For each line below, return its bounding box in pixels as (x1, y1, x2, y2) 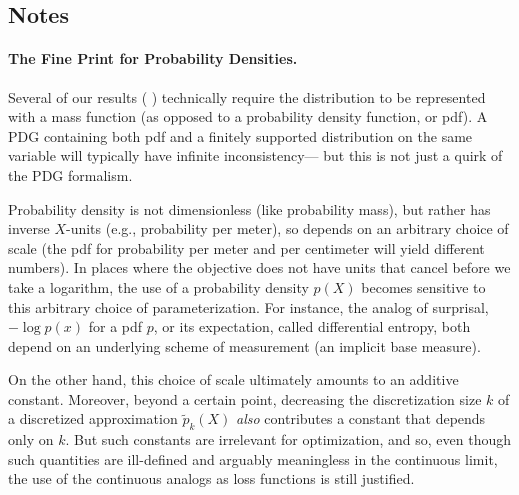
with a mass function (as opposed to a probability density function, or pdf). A (8, 106, 488, 127)
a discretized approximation (8, 408, 178, 429)
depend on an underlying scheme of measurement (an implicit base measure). (8, 335, 481, 356)
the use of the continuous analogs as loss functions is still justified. (8, 468, 415, 489)
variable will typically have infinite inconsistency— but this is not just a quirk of (8, 145, 503, 166)
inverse (8, 218, 50, 239)
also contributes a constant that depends (236, 408, 486, 429)
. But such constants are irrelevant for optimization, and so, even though (65, 429, 512, 450)
